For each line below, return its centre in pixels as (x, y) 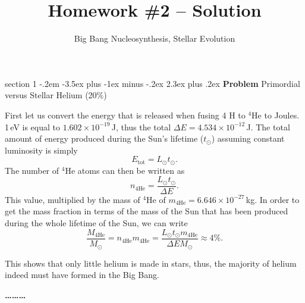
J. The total (268, 126)
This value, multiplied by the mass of (73, 199)
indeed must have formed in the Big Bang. (82, 275)
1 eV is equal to (33, 126)
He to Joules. (276, 115)
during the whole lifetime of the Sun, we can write (96, 223)
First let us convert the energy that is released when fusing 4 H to (125, 115)
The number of (32, 170)
